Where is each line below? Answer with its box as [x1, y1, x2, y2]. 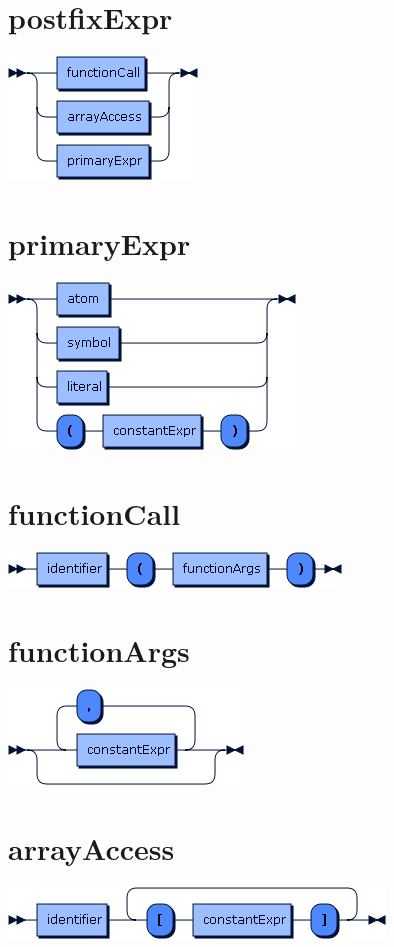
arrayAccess [8, 828, 175, 869]
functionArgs [8, 630, 190, 671]
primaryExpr [8, 222, 191, 263]
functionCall [8, 492, 181, 533]
